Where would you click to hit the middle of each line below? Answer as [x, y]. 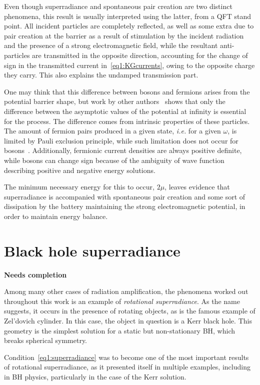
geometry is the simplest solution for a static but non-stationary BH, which [119, 330]
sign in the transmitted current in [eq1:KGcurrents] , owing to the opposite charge [129, 65]
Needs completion [35, 274]
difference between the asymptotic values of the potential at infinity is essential [125, 111]
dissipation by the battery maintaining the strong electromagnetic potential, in [125, 206]
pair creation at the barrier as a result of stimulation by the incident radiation [124, 35]
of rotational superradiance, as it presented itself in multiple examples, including [127, 367]
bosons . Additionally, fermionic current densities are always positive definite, [123, 150]
